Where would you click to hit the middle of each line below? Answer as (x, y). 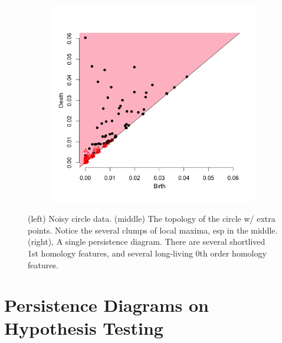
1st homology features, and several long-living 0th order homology (147, 253)
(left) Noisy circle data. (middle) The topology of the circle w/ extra (152, 219)
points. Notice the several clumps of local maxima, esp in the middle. (153, 230)
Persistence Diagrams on (107, 305)
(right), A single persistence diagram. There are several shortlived (147, 242)
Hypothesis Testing (84, 328)
